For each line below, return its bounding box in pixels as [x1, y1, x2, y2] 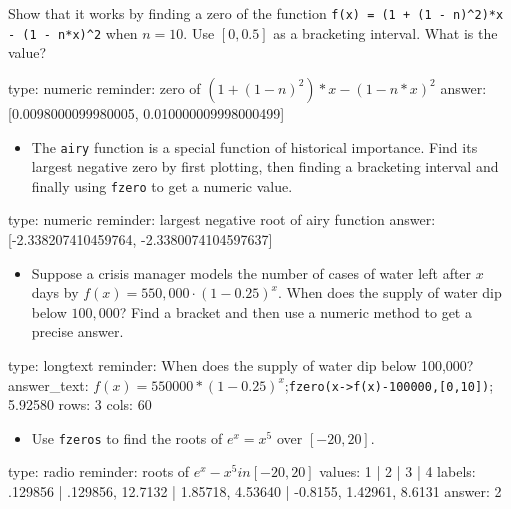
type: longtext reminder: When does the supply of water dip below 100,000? [8, 354, 474, 375]
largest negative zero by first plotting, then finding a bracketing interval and [31, 156, 499, 177]
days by [31, 282, 79, 303]
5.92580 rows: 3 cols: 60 [8, 394, 152, 415]
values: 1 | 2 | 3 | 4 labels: [319, 461, 476, 482]
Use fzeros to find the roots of [31, 427, 223, 448]
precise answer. [31, 321, 124, 342]
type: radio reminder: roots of [8, 461, 190, 482]
